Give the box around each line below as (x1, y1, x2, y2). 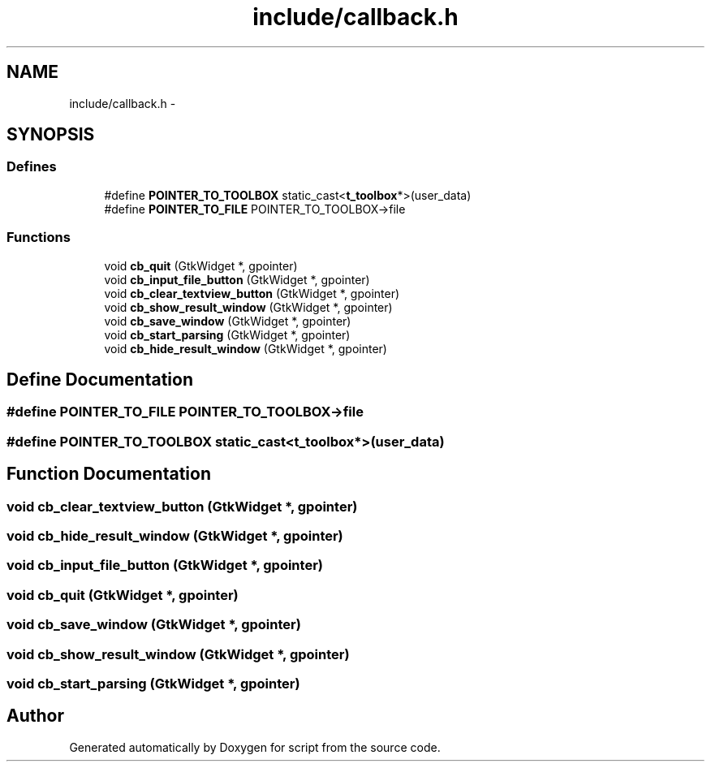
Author (6, 705, 64, 727)
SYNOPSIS (6, 124, 95, 145)
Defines (6, 158, 57, 175)
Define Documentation (6, 369, 193, 390)
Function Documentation (6, 464, 211, 485)
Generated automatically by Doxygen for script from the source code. (69, 740, 441, 754)
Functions (6, 229, 71, 246)
